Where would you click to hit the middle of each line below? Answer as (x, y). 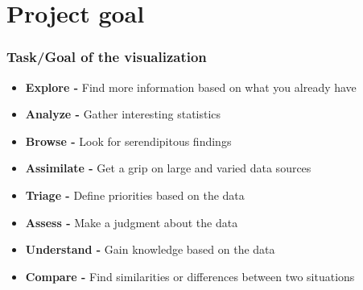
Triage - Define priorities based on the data (135, 195)
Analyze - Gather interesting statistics (123, 114)
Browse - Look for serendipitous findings (128, 141)
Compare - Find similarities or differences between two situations (190, 276)
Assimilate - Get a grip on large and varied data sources (168, 168)
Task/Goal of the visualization (107, 57)
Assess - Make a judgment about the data (132, 222)
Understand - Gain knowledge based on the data (150, 249)
